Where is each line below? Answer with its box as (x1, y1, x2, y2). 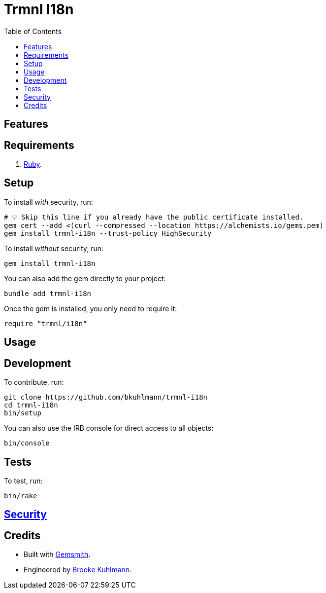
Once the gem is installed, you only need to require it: (4, 304, 177, 313)
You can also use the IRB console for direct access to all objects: (4, 424, 214, 433)
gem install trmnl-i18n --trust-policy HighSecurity (4, 229, 212, 237)
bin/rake (4, 491, 37, 500)
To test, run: (4, 476, 43, 485)
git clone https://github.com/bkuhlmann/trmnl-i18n (4, 393, 208, 402)
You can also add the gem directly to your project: (4, 274, 166, 283)
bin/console (4, 439, 50, 447)
